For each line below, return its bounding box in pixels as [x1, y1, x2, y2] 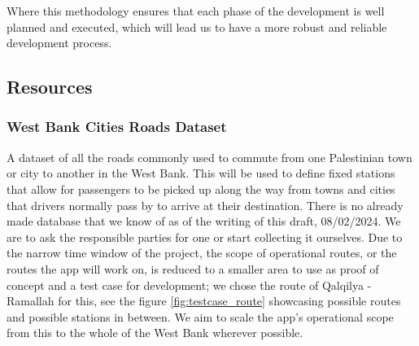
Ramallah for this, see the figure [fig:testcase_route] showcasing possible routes [7, 292, 401, 309]
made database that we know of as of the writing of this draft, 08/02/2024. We [7, 212, 401, 230]
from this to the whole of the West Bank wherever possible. [7, 324, 303, 341]
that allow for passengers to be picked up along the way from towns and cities [7, 180, 395, 197]
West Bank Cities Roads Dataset [7, 116, 227, 137]
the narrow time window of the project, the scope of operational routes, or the [7, 244, 397, 261]
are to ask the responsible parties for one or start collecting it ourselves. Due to [7, 228, 403, 245]
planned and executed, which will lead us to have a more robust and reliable [7, 18, 387, 35]
